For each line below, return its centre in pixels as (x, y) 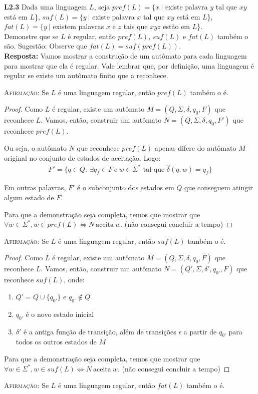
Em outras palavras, (35, 187)
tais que (136, 26)
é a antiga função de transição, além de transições (100, 331)
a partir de (200, 331)
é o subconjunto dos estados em (126, 187)
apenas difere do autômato (195, 147)
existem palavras (78, 26)
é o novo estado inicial (60, 314)
